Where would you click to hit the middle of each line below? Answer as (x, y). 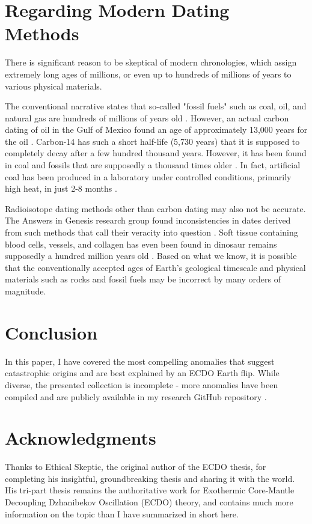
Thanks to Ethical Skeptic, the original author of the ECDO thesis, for (136, 467)
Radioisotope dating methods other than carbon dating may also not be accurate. (155, 208)
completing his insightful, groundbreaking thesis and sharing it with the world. (150, 478)
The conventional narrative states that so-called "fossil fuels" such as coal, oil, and (156, 106)
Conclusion (51, 332)
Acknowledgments (81, 438)
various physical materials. (54, 86)
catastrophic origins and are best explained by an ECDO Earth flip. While (142, 373)
